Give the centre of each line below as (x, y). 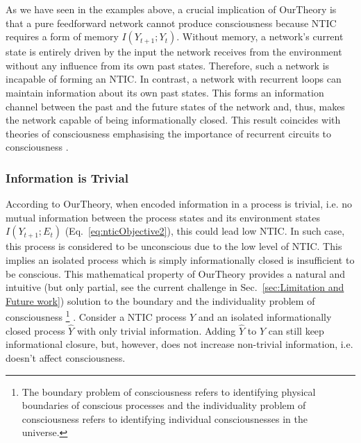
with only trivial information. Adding (156, 330)
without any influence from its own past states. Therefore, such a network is (168, 65)
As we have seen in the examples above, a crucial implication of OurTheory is (171, 9)
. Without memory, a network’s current (260, 36)
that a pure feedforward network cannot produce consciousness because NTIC (171, 23)
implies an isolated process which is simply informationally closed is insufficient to (180, 259)
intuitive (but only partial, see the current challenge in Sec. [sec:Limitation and (175, 287)
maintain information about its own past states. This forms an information (165, 92)
